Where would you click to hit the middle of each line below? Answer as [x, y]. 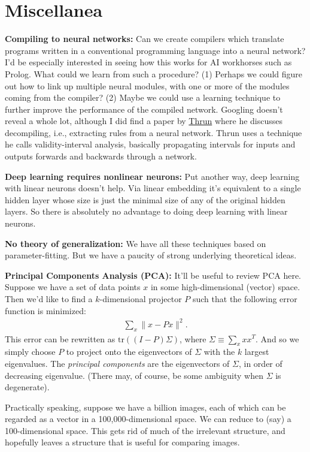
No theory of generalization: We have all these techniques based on [136, 243]
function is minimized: [45, 310]
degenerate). [27, 387]
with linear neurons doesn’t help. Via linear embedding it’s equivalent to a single [153, 188]
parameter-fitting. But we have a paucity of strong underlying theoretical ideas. [151, 255]
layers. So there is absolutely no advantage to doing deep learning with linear [146, 211]
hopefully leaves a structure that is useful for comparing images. [122, 442]
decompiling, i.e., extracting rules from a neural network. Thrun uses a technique [154, 132]
